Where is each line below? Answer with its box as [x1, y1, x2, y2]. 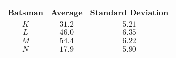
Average [50, 6, 83, 18]
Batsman [8, 6, 43, 18]
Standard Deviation [90, 6, 169, 18]
